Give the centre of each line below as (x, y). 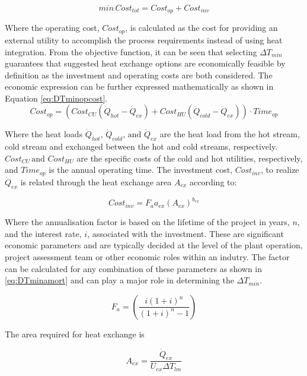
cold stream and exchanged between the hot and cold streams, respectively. (141, 146)
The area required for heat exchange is (75, 334)
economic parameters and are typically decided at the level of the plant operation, (154, 245)
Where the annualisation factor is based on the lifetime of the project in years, (147, 222)
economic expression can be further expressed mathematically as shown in (139, 86)
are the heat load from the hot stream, (230, 134)
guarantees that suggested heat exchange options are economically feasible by (145, 63)
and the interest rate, (43, 233)
